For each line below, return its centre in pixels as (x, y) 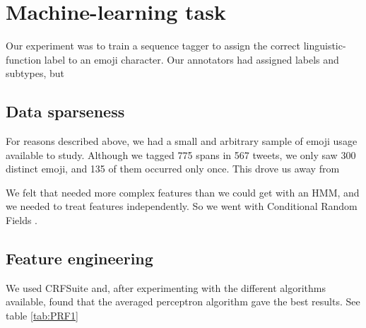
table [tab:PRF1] (42, 316)
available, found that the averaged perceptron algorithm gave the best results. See (183, 301)
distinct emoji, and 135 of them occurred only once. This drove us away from (173, 169)
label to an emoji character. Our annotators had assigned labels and (191, 59)
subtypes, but (35, 73)
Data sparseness (65, 111)
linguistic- (325, 46)
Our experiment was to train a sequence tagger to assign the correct (153, 46)
